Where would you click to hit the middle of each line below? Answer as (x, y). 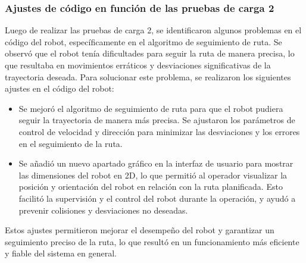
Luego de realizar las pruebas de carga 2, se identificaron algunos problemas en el (153, 30)
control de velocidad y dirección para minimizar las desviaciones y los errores (159, 131)
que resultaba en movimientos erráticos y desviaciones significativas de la (138, 65)
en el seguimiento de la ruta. (71, 143)
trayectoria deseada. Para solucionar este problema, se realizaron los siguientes (148, 76)
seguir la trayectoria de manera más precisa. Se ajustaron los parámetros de (157, 120)
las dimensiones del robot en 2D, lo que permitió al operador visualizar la (153, 175)
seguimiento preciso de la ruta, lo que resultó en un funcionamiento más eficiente (152, 241)
